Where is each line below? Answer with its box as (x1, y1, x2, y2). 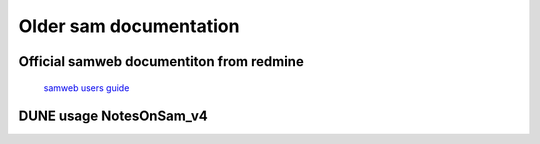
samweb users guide (43, 81, 130, 94)
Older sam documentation (18, 15, 240, 37)
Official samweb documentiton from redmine (18, 53, 304, 70)
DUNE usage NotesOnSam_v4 (18, 108, 209, 125)
